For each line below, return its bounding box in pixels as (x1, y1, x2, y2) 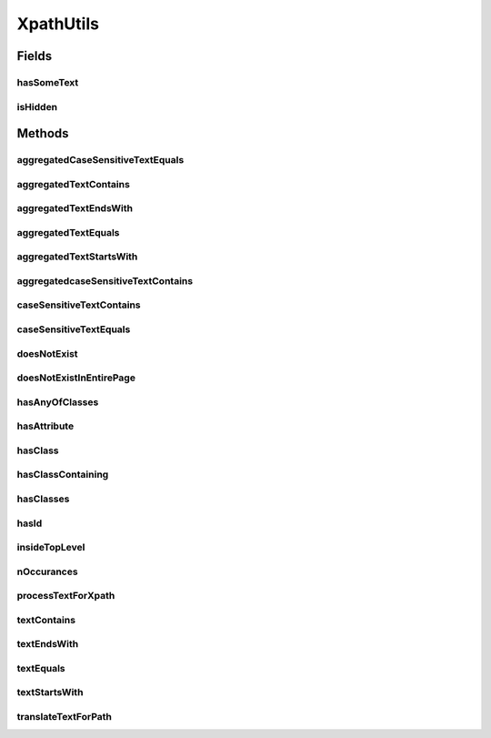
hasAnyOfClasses (16, 396, 99, 409)
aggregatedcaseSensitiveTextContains (16, 274, 194, 287)
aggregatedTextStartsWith (16, 250, 138, 263)
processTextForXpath (16, 590, 115, 602)
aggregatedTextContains (16, 177, 131, 190)
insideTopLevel (16, 541, 85, 554)
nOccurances (16, 565, 78, 578)
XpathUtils (16, 14, 100, 34)
